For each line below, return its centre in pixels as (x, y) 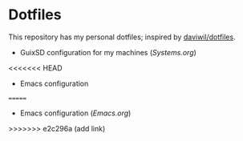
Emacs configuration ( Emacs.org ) (75, 113)
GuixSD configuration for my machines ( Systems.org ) (108, 52)
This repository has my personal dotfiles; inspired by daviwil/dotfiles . (122, 37)
